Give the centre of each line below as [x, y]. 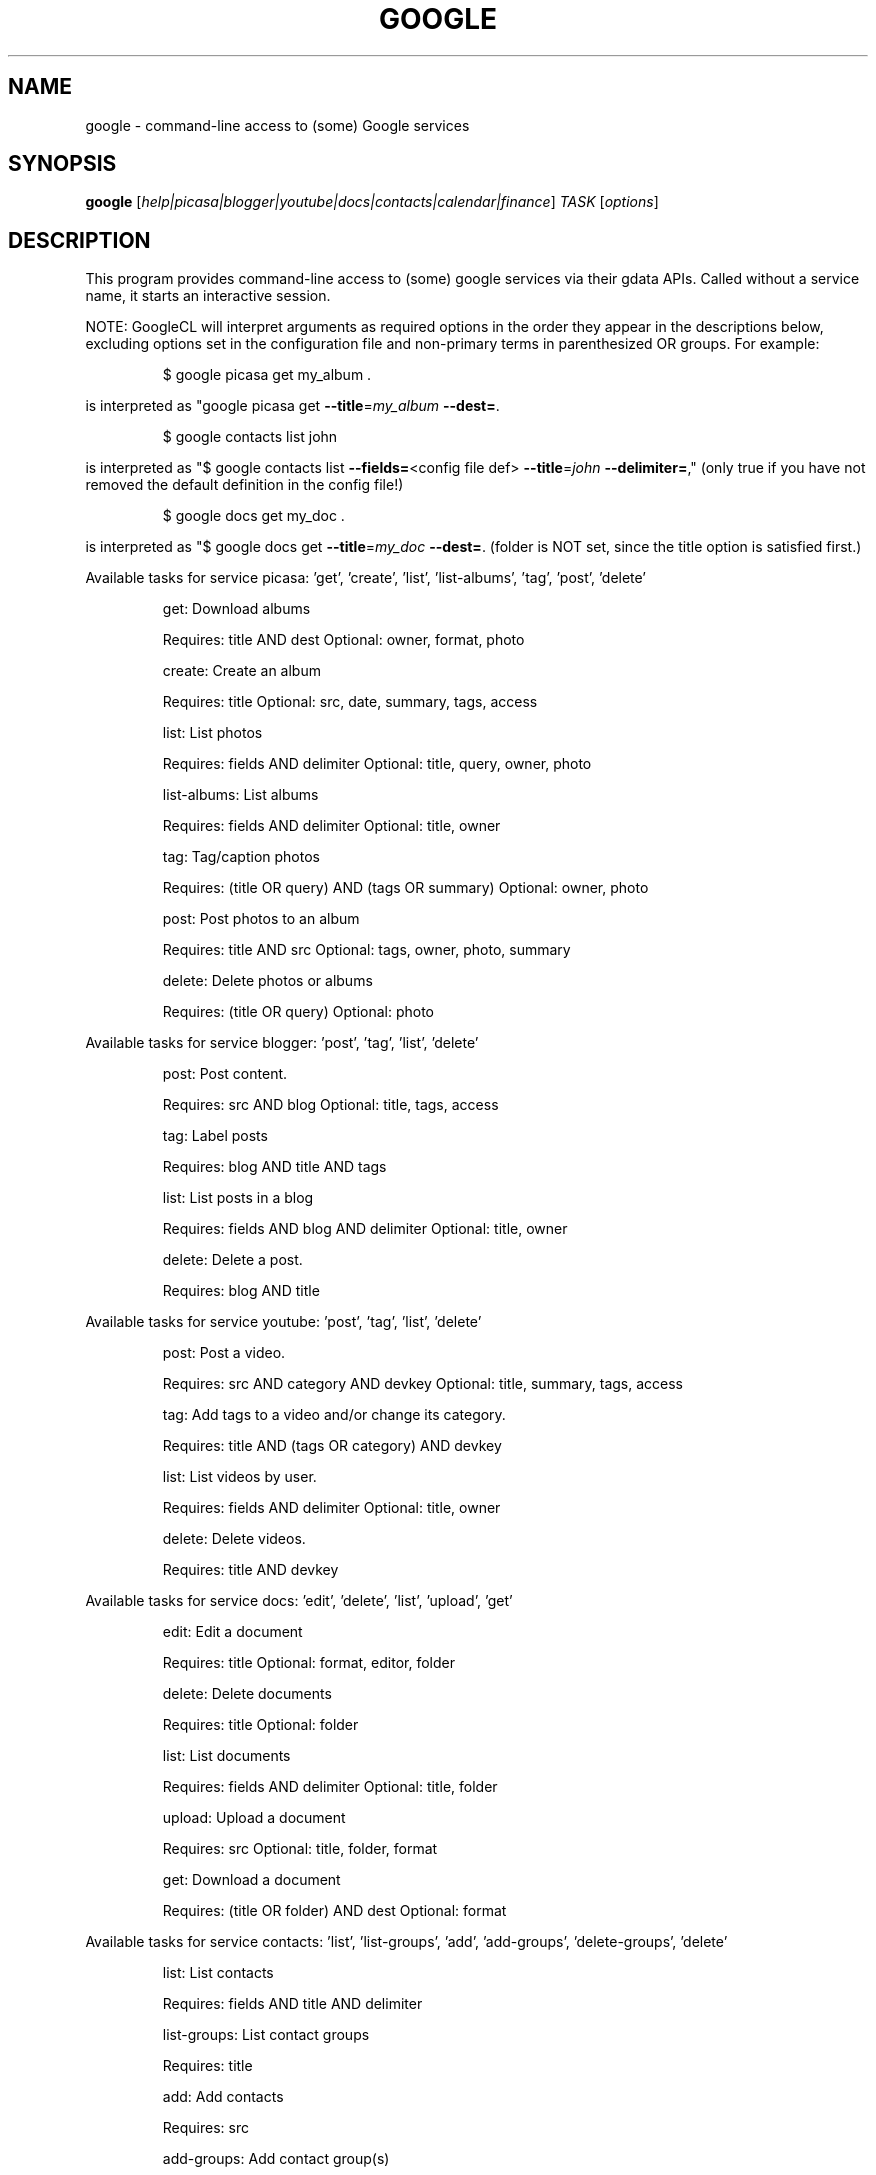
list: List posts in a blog [238, 1198]
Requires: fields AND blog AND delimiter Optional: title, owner [365, 1229]
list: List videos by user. [239, 1477]
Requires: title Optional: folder [260, 1725]
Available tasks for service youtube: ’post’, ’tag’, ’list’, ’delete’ [283, 1322]
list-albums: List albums [240, 795]
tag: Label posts [215, 1136]
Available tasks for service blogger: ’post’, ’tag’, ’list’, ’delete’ [282, 1043]
